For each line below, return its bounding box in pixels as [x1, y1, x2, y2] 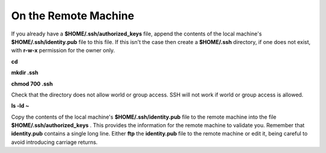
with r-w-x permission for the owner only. [11, 47, 115, 54]
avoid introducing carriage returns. [11, 139, 98, 146]
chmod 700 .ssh [11, 80, 53, 87]
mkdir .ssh [11, 69, 39, 76]
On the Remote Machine [11, 9, 135, 22]
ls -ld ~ [11, 102, 30, 110]
